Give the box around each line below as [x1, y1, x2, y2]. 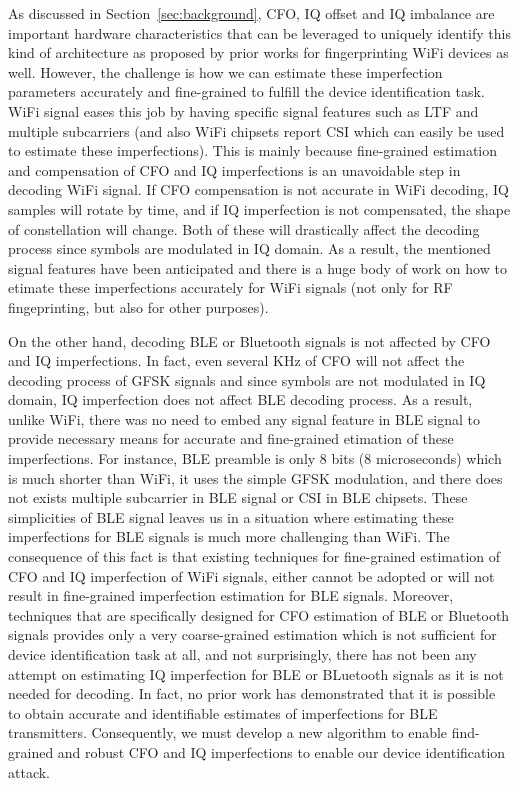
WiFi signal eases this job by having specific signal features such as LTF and [8, 100, 479, 121]
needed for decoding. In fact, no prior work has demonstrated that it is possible [8, 683, 496, 704]
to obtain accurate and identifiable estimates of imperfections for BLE [8, 702, 438, 723]
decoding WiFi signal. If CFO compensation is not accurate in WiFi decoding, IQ [8, 179, 509, 200]
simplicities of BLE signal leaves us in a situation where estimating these [8, 506, 454, 527]
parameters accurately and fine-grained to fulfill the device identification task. [8, 81, 485, 102]
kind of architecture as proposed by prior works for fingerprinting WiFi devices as [8, 42, 509, 63]
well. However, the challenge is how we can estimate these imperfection [8, 61, 443, 82]
